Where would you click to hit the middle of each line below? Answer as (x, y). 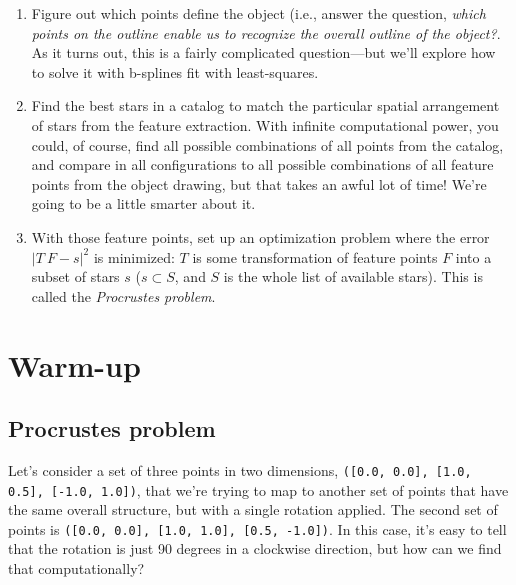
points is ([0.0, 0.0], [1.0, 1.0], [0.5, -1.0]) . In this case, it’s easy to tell (257, 528)
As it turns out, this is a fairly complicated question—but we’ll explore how (263, 52)
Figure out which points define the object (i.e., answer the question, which (258, 13)
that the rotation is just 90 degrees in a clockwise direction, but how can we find (255, 548)
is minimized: (134, 256)
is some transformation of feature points (315, 256)
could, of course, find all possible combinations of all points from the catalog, (267, 144)
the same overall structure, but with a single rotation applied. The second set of (253, 509)
